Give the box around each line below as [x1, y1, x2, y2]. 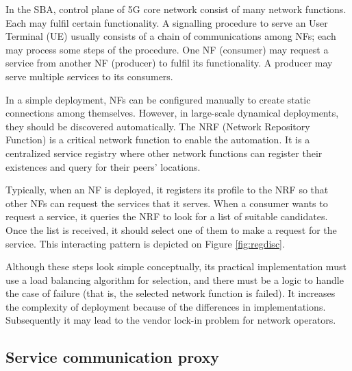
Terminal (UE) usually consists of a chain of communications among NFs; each [5, 29, 336, 43]
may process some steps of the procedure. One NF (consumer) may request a [5, 42, 329, 56]
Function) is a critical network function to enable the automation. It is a [5, 132, 310, 147]
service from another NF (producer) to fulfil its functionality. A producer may [5, 56, 333, 70]
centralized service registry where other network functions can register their [5, 145, 323, 160]
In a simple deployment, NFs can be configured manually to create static [5, 92, 311, 106]
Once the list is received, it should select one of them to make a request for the [5, 222, 337, 237]
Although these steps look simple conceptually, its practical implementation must [5, 259, 347, 274]
